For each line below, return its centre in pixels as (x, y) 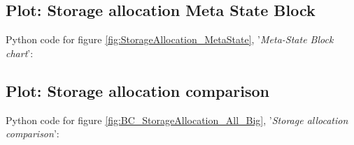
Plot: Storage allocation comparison (137, 90)
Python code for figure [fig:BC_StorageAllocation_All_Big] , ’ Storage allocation (177, 120)
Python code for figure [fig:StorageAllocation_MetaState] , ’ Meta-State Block (170, 39)
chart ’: (20, 53)
